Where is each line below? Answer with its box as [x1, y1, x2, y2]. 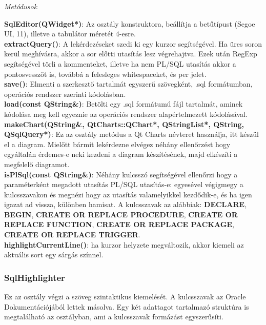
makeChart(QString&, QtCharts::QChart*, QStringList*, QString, [4, 118, 244, 129]
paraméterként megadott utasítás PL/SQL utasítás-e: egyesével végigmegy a [4, 179, 243, 190]
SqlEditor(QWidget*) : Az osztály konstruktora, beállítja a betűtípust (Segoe [4, 18, 255, 29]
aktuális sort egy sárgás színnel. [4, 249, 104, 260]
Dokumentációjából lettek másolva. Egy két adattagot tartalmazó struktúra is [4, 301, 249, 312]
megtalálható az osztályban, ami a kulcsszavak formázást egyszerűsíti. [4, 311, 223, 322]
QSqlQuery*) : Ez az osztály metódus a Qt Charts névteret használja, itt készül [4, 129, 259, 139]
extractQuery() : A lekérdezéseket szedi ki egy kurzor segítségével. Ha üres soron [4, 38, 262, 49]
